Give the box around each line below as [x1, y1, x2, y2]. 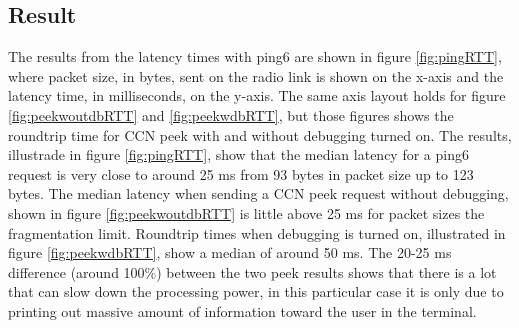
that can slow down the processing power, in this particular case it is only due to [8, 281, 504, 302]
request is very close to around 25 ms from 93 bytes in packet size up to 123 [8, 163, 474, 184]
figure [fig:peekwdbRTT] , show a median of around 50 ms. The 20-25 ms [8, 242, 452, 263]
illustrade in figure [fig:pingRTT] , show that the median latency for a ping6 [8, 144, 469, 165]
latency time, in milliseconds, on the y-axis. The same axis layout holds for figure [8, 85, 506, 106]
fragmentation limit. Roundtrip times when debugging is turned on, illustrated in [8, 222, 506, 243]
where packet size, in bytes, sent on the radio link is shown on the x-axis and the [8, 65, 504, 86]
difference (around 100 [8, 261, 145, 282]
